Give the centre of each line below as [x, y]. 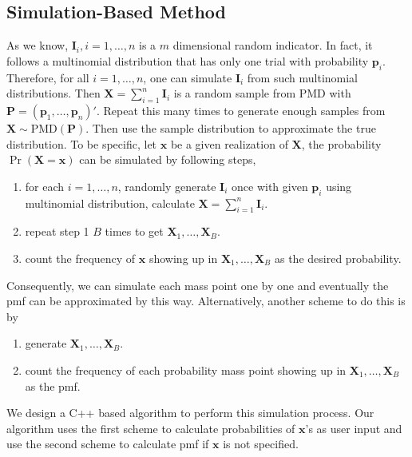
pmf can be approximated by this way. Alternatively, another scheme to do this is [206, 301]
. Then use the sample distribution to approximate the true [231, 127]
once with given [270, 186]
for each [45, 186]
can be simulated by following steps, [168, 159]
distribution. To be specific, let [82, 143]
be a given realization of [229, 143]
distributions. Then [53, 93]
